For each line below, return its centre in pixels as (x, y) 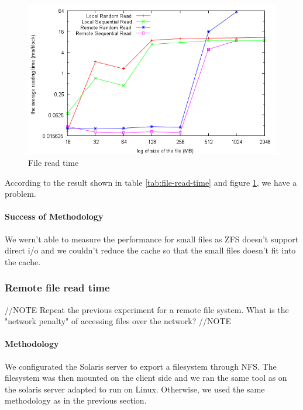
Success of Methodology (54, 216)
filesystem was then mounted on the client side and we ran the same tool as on (146, 378)
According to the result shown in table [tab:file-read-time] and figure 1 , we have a (151, 182)
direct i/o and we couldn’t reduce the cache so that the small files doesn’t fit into (150, 250)
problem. (20, 194)
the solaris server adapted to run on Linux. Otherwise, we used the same (135, 389)
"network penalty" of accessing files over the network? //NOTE (118, 321)
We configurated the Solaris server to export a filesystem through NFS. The (141, 366)
